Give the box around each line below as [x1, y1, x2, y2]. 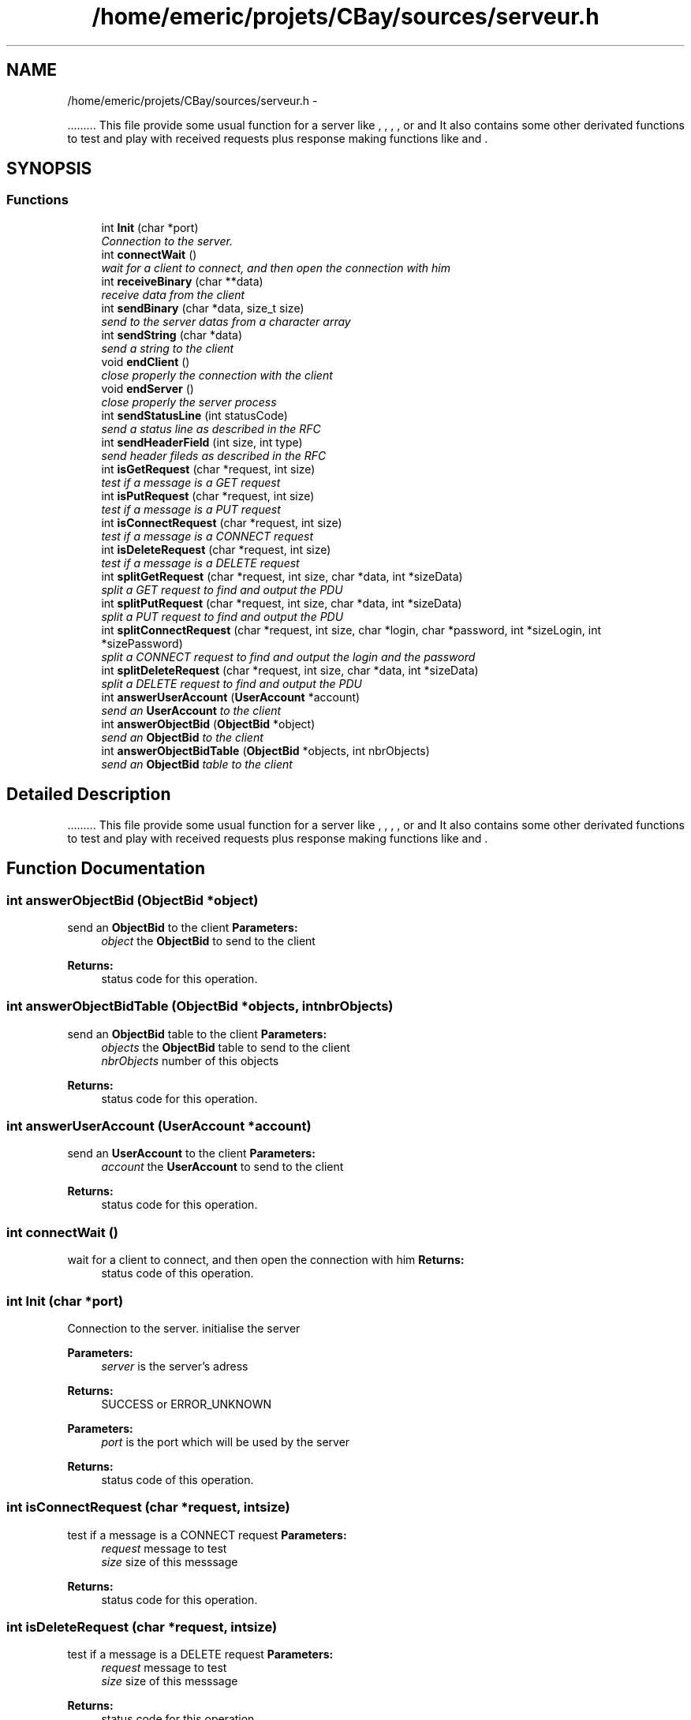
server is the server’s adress [101, 1359, 248, 1373]
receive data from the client [101, 287, 245, 301]
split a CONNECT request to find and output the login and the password [101, 649, 476, 664]
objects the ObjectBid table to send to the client [101, 1040, 350, 1054]
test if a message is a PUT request [101, 502, 281, 516]
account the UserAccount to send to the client [101, 1160, 344, 1174]
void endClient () [101, 354, 190, 368]
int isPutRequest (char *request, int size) [101, 488, 315, 503]
